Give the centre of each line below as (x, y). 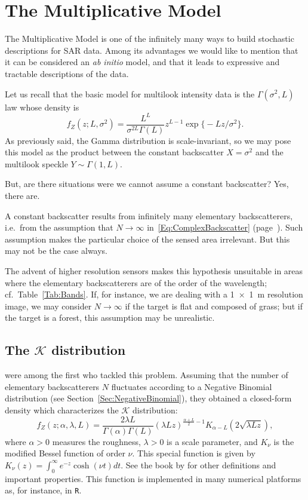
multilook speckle (36, 163)
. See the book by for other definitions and (198, 464)
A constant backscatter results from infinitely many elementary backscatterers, (149, 215)
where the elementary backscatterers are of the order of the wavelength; (136, 282)
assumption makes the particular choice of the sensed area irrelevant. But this (147, 239)
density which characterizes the (62, 409)
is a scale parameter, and (212, 441)
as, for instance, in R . (43, 490)
